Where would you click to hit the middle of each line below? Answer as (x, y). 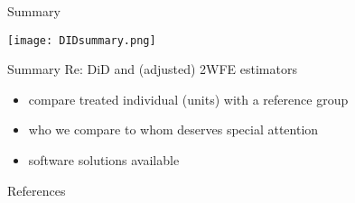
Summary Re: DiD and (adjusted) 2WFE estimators (152, 69)
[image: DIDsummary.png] (82, 40)
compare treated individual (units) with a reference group (188, 99)
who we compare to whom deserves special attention (173, 129)
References (37, 190)
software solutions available (104, 160)
